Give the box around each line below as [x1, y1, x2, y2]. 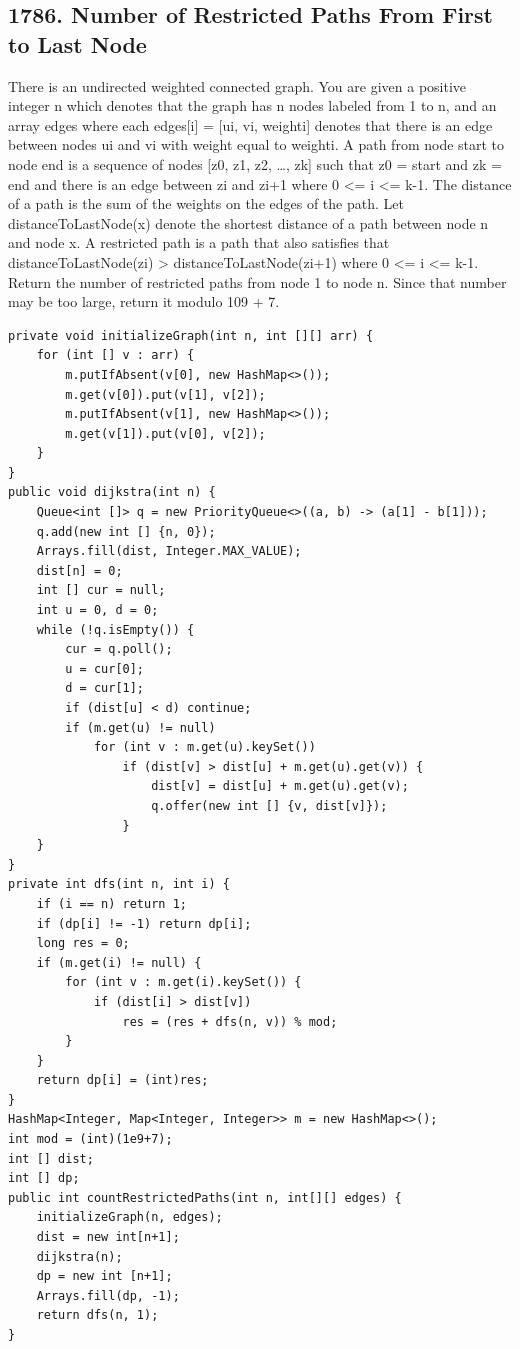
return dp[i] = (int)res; [36, 1073, 209, 1088]
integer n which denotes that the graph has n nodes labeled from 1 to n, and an [8, 95, 497, 116]
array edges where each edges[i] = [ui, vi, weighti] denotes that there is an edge [8, 114, 493, 135]
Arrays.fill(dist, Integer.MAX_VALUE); [36, 544, 302, 559]
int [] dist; [8, 1151, 94, 1166]
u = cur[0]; [65, 661, 145, 676]
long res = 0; [36, 936, 130, 951]
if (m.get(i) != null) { [36, 955, 202, 970]
